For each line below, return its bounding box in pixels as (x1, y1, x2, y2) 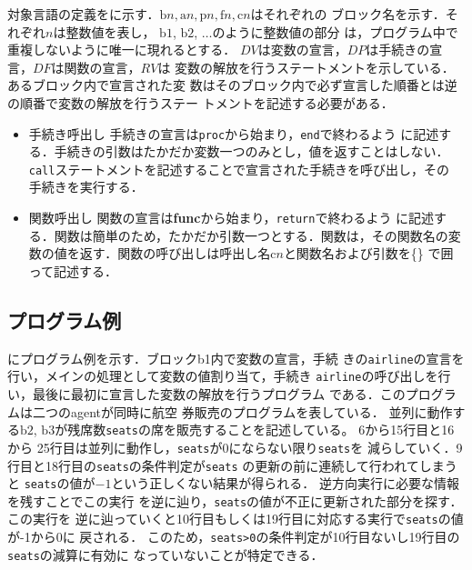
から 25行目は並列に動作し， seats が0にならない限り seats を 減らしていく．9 (7, 437, 463, 456)
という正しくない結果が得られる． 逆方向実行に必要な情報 (111, 474, 460, 493)
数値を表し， (78, 22, 156, 41)
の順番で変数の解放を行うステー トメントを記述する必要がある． (7, 93, 394, 112)
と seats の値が (7, 474, 95, 493)
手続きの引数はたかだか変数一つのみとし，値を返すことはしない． (54, 142, 449, 161)
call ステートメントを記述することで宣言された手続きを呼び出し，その (28, 159, 450, 178)
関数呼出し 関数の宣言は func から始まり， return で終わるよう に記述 (28, 208, 435, 227)
